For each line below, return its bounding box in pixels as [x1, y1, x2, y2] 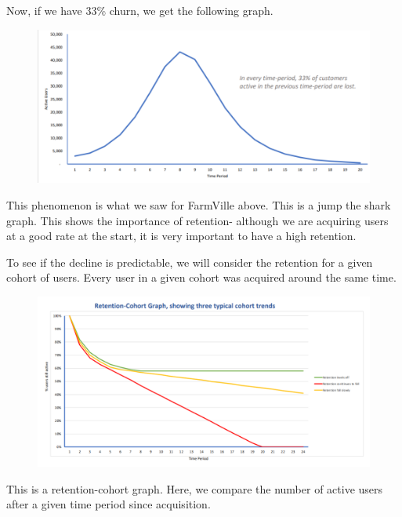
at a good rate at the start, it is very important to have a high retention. [6, 228, 357, 244]
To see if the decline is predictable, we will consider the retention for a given [6, 253, 373, 270]
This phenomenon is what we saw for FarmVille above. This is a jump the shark [6, 197, 391, 213]
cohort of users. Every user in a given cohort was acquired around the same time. [6, 269, 397, 286]
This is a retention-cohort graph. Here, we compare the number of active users [6, 480, 383, 497]
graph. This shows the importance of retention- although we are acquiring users [6, 212, 389, 228]
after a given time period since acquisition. [6, 496, 211, 512]
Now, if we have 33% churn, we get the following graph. [6, 2, 273, 18]
